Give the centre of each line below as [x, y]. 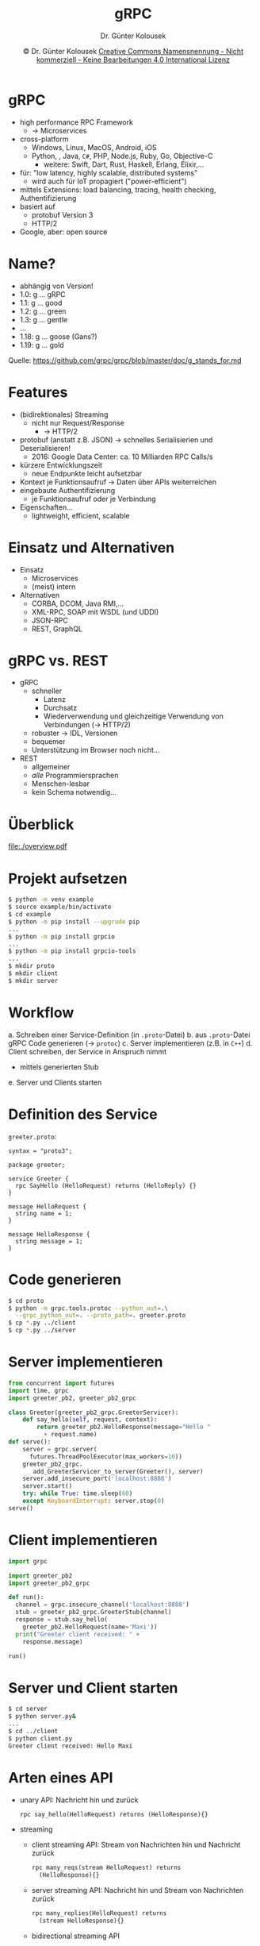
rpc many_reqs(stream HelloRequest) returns [106, 1868]
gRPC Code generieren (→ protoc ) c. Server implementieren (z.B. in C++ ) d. [130, 1043]
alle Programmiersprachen [75, 776]
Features [38, 392]
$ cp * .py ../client [42, 1323]
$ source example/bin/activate [60, 907]
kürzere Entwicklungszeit [61, 464]
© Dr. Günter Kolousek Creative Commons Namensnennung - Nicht [133, 51]
